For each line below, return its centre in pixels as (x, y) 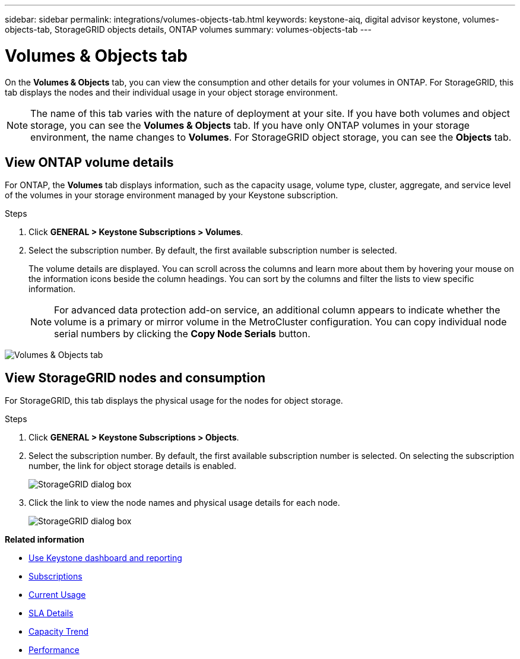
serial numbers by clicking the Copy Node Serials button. (182, 334)
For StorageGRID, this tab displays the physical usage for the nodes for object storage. (174, 401)
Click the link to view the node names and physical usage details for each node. (184, 503)
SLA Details (51, 613)
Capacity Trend (58, 632)
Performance (54, 650)
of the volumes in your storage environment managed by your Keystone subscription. (172, 195)
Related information (45, 540)
